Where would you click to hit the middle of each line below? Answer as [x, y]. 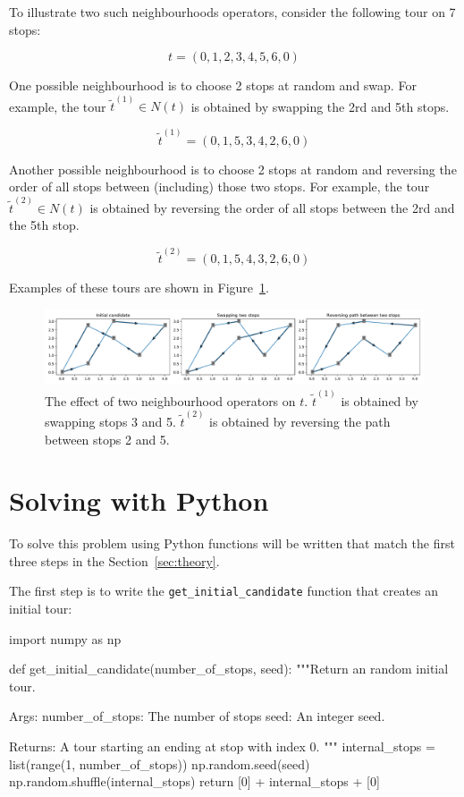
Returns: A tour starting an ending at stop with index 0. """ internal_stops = [222, 746]
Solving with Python [139, 500]
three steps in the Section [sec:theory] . [114, 560]
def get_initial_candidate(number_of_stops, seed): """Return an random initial [229, 669]
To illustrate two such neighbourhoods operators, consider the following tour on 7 [232, 12]
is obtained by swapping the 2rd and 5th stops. [320, 106]
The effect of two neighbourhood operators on [170, 400]
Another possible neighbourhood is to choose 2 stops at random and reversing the [233, 169]
